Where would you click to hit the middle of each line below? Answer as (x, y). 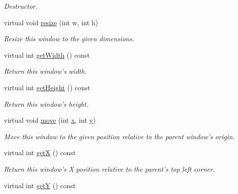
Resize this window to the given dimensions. (69, 39)
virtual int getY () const (40, 185)
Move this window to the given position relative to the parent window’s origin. (119, 136)
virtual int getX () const (40, 153)
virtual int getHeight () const (47, 87)
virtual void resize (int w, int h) (51, 22)
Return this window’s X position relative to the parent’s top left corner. (110, 169)
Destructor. (21, 6)
